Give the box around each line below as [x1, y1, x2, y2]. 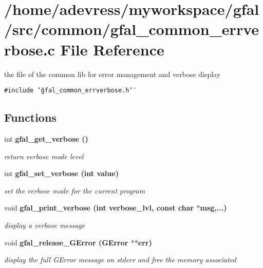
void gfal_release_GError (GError [4, 237, 128, 247]
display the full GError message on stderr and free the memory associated [4, 254, 236, 265]
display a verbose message [4, 219, 85, 230]
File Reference [60, 39, 164, 60]
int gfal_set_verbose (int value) [4, 168, 119, 179]
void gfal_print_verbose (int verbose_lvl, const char [4, 202, 194, 213]
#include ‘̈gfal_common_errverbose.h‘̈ [4, 87, 133, 94]
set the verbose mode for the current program [4, 185, 145, 196]
